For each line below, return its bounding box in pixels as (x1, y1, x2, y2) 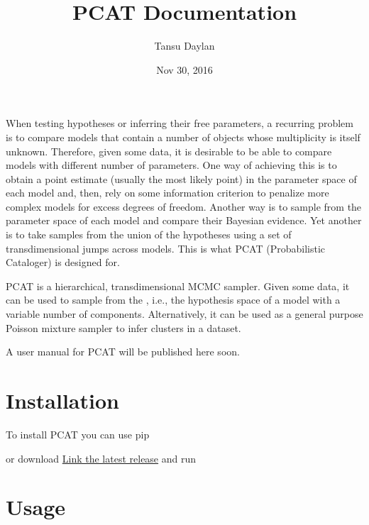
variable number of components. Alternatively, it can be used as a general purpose (6, 306, 363, 321)
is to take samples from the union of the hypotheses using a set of (6, 227, 292, 242)
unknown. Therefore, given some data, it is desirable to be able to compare (6, 143, 332, 158)
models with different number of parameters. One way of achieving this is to (6, 157, 337, 172)
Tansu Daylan (154, 38, 215, 53)
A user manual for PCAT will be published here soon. (6, 344, 240, 359)
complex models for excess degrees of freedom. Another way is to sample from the (6, 199, 362, 214)
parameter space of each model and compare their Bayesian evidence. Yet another (6, 213, 362, 228)
